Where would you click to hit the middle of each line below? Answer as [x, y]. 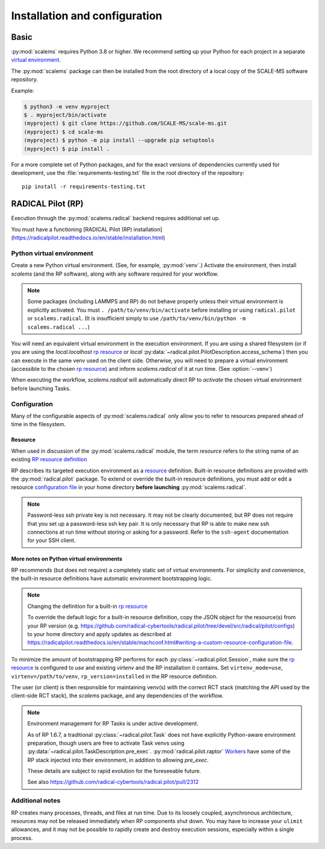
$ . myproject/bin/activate [65, 115]
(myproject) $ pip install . [67, 149]
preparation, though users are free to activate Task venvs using [106, 743]
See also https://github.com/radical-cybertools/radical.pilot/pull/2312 [113, 782]
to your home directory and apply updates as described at [99, 634]
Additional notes [36, 801]
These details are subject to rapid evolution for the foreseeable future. [114, 771]
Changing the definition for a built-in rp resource [87, 606]
